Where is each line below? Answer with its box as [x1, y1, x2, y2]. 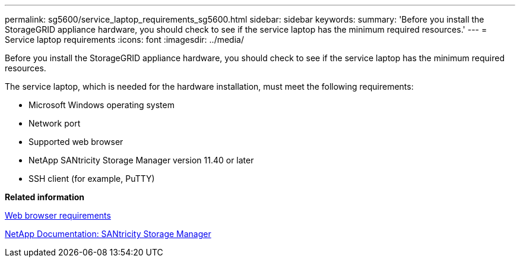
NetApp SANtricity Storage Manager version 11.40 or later [28, 155, 254, 165]
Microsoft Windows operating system [28, 100, 175, 110]
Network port [28, 118, 81, 128]
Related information [5, 192, 85, 202]
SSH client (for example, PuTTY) [28, 173, 155, 184]
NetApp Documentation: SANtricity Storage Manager [5, 229, 211, 239]
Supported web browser [28, 137, 123, 147]
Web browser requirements [5, 210, 111, 220]
